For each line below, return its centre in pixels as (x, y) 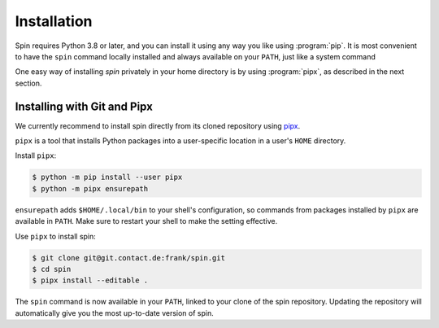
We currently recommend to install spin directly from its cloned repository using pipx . (158, 125)
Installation (54, 21)
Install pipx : (36, 155)
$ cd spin (52, 269)
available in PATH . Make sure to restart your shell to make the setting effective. (146, 221)
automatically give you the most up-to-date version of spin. (115, 313)
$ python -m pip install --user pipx (107, 177)
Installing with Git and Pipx (84, 106)
